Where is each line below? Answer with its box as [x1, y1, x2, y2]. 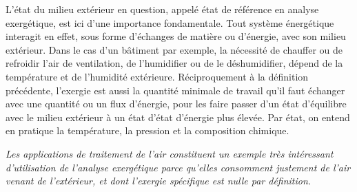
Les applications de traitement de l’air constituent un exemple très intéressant [6, 146, 334, 160]
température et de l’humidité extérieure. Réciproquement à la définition [6, 69, 309, 83]
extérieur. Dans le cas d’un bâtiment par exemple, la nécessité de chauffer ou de [6, 42, 343, 56]
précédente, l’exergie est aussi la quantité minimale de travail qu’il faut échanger [6, 83, 345, 97]
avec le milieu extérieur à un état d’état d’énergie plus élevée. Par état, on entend [6, 109, 350, 124]
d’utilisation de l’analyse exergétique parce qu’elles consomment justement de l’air [6, 160, 351, 174]
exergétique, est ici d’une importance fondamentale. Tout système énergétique [6, 15, 334, 30]
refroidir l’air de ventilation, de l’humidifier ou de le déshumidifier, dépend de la [6, 56, 343, 70]
